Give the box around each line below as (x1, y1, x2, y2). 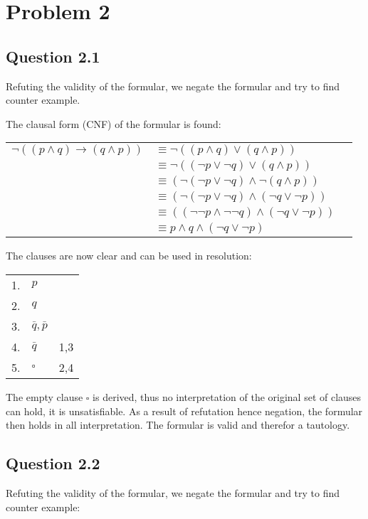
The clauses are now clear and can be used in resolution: (6, 248, 252, 263)
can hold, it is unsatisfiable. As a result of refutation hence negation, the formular (6, 403, 363, 418)
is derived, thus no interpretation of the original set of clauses (93, 389, 362, 404)
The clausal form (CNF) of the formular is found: (6, 116, 221, 131)
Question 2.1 (6, 45, 100, 67)
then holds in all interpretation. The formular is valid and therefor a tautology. (6, 417, 350, 432)
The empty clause (6, 389, 83, 404)
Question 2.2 (6, 452, 100, 474)
